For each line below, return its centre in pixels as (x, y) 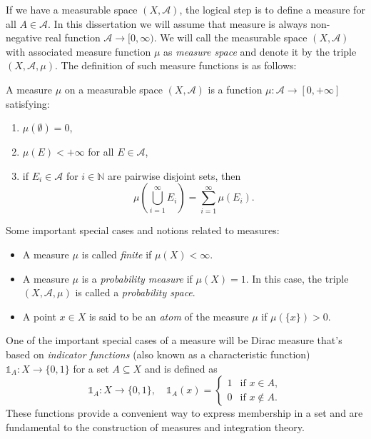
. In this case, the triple (297, 278)
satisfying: (28, 103)
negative (24, 37)
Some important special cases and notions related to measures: (143, 230)
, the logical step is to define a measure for (272, 9)
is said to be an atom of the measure (169, 316)
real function (73, 37)
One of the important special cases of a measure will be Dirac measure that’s (174, 340)
